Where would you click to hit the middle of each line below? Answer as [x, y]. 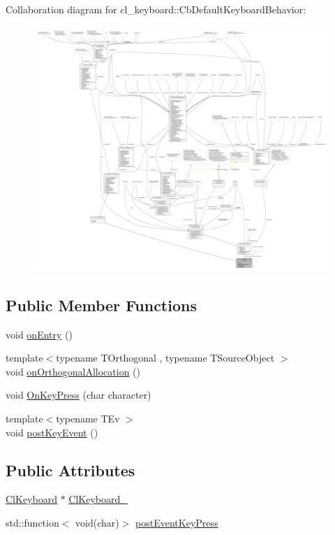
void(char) [97, 523]
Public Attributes [70, 470]
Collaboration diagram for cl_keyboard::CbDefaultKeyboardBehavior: [156, 9]
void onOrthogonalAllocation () [73, 371]
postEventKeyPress [177, 523]
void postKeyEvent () [52, 432]
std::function [32, 523]
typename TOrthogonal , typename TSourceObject [165, 358]
